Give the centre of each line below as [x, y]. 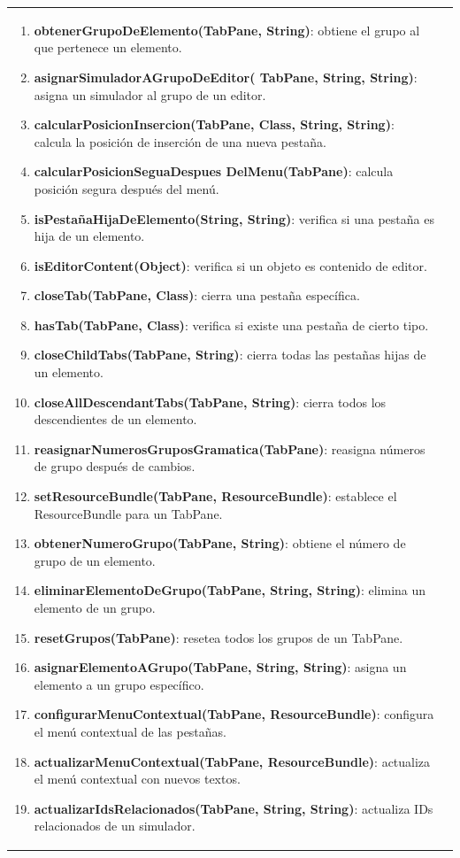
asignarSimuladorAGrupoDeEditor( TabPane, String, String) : [226, 77]
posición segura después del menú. [126, 188]
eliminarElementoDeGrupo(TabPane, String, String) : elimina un [230, 590]
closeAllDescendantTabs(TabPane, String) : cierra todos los [210, 402]
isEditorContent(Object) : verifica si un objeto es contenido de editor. [230, 265]
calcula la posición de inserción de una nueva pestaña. [180, 141]
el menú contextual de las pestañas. [130, 731]
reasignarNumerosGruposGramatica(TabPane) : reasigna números [230, 448]
